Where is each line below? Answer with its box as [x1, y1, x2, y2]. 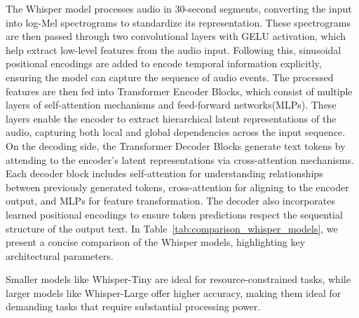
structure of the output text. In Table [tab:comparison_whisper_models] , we [6, 221, 338, 235]
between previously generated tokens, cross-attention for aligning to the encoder [6, 179, 349, 194]
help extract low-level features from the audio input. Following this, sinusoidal [6, 42, 341, 57]
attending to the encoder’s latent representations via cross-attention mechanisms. [6, 152, 354, 167]
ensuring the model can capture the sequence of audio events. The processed [6, 69, 334, 84]
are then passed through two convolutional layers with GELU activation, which [6, 29, 346, 43]
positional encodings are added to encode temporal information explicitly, [6, 56, 322, 71]
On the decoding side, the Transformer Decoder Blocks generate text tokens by [6, 138, 346, 153]
